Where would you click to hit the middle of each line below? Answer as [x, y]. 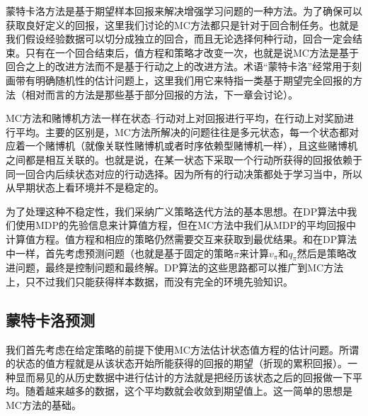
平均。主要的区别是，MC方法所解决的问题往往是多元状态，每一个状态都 [182, 131]
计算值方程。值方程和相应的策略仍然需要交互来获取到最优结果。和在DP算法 [182, 238]
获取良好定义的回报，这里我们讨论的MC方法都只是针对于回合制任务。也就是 [182, 24]
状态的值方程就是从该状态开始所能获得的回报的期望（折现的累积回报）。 [181, 363]
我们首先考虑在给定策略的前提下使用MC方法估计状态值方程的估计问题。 [172, 349]
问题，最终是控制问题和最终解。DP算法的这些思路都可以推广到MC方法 [179, 268]
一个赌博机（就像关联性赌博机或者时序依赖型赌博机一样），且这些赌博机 [191, 146]
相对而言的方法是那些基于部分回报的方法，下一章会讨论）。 [161, 94]
